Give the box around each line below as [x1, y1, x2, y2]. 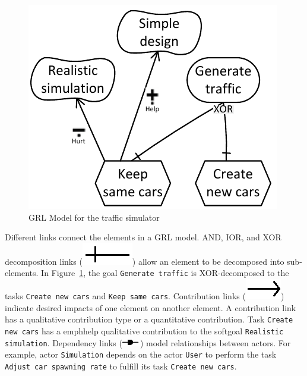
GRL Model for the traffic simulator [29, 211, 160, 223]
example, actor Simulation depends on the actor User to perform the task [5, 348, 277, 361]
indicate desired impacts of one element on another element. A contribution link [5, 301, 296, 314]
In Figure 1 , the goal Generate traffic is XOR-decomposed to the [41, 267, 289, 279]
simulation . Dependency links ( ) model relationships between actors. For [5, 336, 291, 349]
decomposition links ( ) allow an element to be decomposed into [5, 255, 284, 267]
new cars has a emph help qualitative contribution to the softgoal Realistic [5, 324, 284, 337]
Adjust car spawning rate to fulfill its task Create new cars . [5, 359, 237, 372]
